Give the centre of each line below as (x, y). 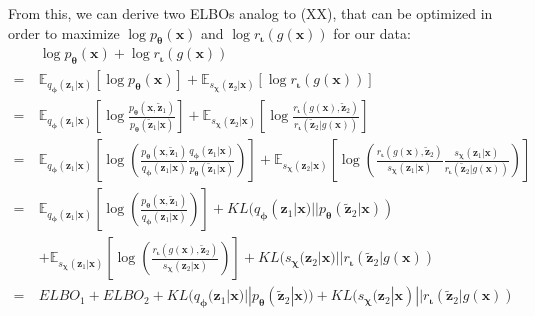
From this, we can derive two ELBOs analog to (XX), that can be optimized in (250, 13)
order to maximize (64, 32)
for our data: (372, 32)
